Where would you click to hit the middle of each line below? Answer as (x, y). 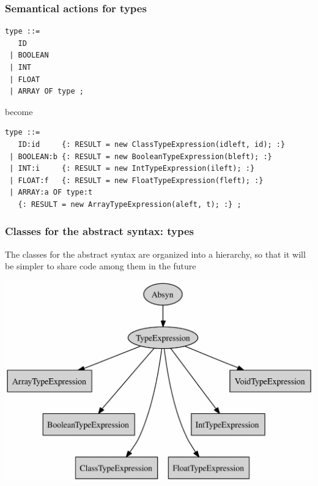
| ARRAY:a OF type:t (51, 193)
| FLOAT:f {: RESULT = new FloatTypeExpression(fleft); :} (136, 180)
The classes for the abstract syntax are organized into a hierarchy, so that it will (155, 254)
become (19, 111)
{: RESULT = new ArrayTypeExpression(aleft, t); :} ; (130, 204)
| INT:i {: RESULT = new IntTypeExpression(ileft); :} (132, 169)
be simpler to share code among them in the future (101, 266)
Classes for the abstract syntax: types (100, 231)
